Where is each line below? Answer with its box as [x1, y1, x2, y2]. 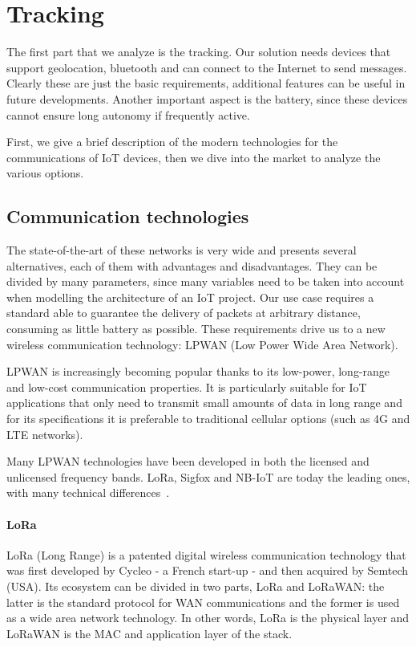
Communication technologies [6, 204, 249, 229]
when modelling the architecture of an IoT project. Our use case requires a [6, 288, 374, 305]
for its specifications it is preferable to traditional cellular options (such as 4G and [6, 410, 410, 427]
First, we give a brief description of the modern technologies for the [6, 133, 338, 150]
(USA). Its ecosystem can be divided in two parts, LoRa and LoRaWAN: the [6, 577, 385, 594]
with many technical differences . [6, 484, 170, 501]
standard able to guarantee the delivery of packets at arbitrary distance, [6, 304, 361, 321]
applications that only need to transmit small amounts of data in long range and [6, 394, 402, 411]
